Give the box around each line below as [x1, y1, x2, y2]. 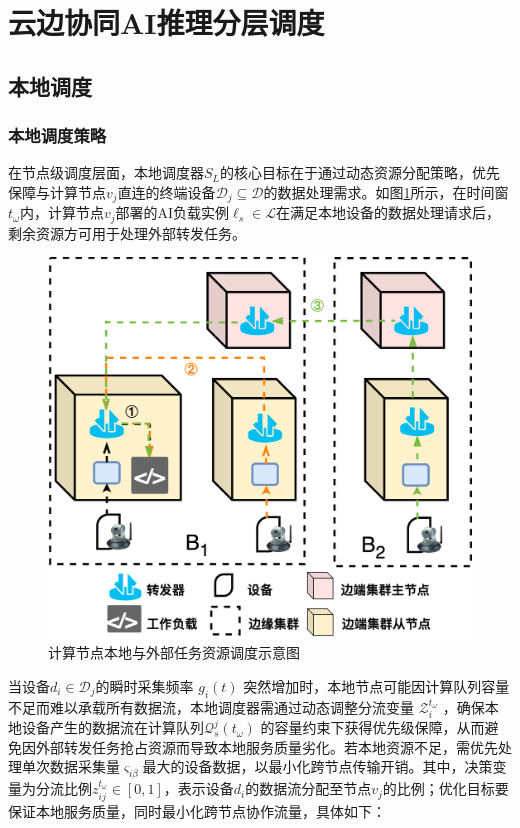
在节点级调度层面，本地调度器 [8, 162, 204, 183]
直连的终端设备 [117, 181, 216, 202]
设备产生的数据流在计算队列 [21, 717, 204, 738]
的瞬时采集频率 [95, 676, 194, 696]
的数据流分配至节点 [245, 778, 372, 799]
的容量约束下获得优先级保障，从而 [260, 717, 485, 738]
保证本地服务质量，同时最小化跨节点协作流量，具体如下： [8, 800, 386, 821]
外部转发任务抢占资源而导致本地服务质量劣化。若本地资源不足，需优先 [35, 736, 498, 757]
